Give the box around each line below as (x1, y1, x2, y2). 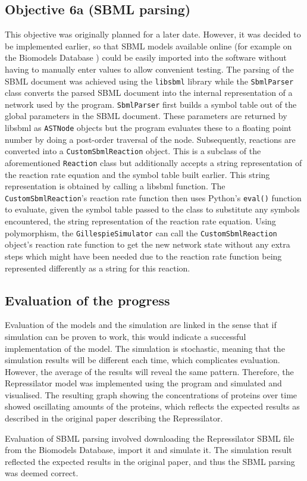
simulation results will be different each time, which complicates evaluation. (5, 354, 280, 366)
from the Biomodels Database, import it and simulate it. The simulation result (5, 443, 292, 456)
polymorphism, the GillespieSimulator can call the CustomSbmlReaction (5, 226, 277, 239)
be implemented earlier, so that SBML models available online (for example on (5, 39, 292, 52)
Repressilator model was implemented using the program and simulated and (5, 377, 282, 389)
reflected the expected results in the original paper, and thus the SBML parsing (5, 455, 295, 467)
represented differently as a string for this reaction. (5, 261, 190, 274)
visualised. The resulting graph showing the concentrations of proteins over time (5, 388, 297, 401)
